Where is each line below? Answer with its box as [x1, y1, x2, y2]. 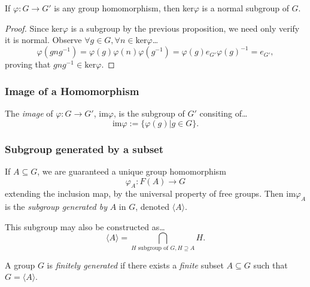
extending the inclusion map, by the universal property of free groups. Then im [5, 187, 296, 200]
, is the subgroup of [113, 107, 185, 120]
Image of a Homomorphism [5, 83, 139, 98]
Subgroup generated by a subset [5, 141, 163, 156]
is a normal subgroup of [202, 2, 289, 14]
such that [253, 258, 288, 271]
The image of [5, 107, 53, 120]
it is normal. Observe [5, 33, 82, 46]
